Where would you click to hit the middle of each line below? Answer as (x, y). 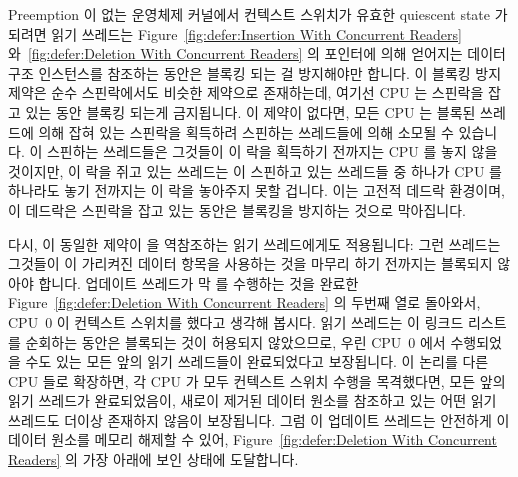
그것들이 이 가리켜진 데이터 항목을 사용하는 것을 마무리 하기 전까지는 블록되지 (250, 263)
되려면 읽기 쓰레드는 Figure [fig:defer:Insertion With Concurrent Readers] (235, 33)
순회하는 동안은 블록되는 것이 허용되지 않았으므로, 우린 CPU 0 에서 (235, 341)
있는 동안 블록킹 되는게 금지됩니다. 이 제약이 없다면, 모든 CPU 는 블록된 (250, 111)
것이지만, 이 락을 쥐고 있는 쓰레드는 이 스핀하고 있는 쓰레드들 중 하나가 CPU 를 (255, 170)
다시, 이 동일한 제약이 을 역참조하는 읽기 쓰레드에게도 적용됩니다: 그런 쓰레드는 (254, 243)
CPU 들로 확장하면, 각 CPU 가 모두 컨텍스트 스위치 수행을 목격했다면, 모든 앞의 (257, 380)
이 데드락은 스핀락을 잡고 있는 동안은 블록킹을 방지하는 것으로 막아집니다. (237, 209)
